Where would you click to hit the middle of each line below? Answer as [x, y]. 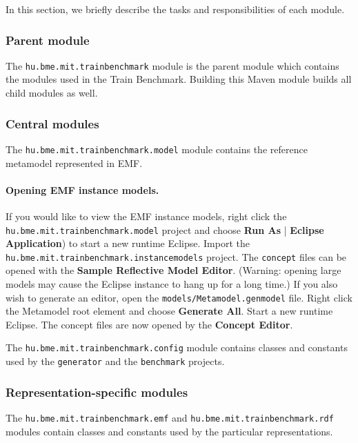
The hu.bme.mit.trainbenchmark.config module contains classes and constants [177, 347]
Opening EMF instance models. [82, 189]
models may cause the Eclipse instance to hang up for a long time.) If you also [172, 284]
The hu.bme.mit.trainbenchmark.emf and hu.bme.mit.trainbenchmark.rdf [170, 417]
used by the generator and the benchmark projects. [115, 361]
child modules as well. [52, 93]
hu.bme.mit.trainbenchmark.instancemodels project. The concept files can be [176, 256]
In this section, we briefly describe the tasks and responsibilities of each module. [175, 9]
